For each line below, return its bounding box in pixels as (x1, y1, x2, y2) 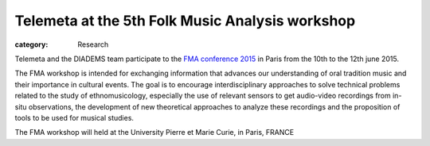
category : (14, 40, 49, 49)
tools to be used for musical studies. (14, 113, 135, 122)
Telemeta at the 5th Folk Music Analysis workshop (14, 12, 356, 29)
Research (77, 40, 109, 49)
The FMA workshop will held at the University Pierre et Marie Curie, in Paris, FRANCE (14, 128, 295, 137)
